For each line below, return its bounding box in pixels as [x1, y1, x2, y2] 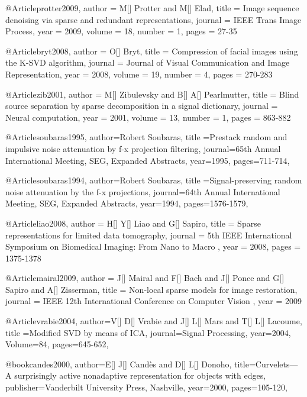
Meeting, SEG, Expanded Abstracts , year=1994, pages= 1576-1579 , [5, 197, 248, 209]
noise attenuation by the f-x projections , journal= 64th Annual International [5, 185, 280, 198]
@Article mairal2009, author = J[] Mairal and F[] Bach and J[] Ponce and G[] [5, 272, 285, 284]
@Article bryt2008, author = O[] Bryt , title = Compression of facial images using [5, 44, 298, 57]
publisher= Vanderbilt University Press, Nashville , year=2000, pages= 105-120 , [5, 381, 287, 393]
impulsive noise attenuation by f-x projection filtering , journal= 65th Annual [5, 142, 281, 154]
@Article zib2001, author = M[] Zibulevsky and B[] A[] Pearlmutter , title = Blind [5, 88, 299, 100]
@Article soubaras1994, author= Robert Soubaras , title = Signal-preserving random [5, 174, 302, 186]
